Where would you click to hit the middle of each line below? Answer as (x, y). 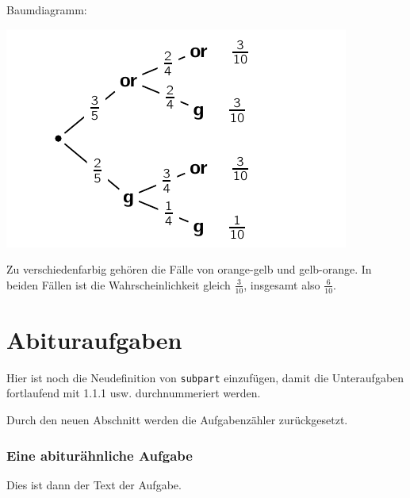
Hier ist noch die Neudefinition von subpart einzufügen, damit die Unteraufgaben (205, 377)
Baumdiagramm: (47, 10)
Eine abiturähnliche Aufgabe (100, 455)
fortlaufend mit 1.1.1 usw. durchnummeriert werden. (134, 393)
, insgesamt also (282, 284)
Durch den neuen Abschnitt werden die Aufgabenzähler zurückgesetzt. (177, 419)
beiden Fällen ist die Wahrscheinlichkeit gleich (119, 284)
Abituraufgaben (94, 339)
